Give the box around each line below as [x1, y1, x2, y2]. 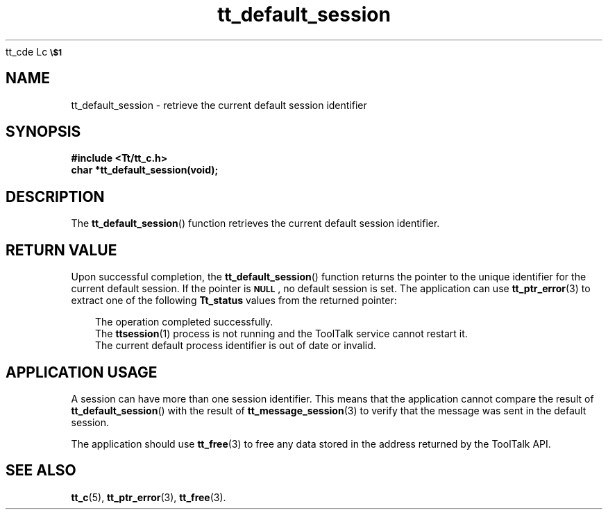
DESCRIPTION [6, 187, 105, 205]
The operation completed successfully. [95, 316, 273, 328]
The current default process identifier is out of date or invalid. [95, 339, 376, 352]
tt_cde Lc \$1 [6, 45, 62, 58]
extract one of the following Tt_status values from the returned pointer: [71, 294, 397, 307]
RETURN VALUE [6, 241, 117, 259]
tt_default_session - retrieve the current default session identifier [71, 99, 367, 111]
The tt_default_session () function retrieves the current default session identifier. [71, 217, 440, 230]
